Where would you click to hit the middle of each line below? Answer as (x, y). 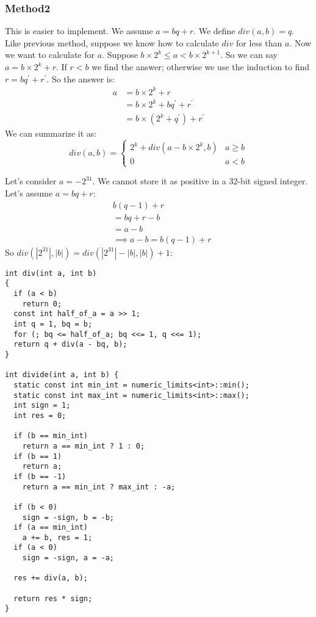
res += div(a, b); (51, 578)
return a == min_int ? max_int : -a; (99, 487)
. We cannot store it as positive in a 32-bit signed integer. (200, 181)
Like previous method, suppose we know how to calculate (112, 42)
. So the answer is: (81, 78)
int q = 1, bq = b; (53, 324)
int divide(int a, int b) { (62, 375)
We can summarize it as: (51, 133)
